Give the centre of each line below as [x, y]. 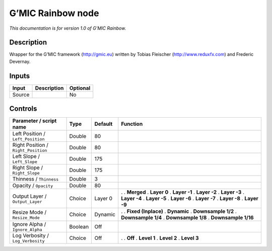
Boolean [79, 226]
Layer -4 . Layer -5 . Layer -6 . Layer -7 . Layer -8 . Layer [190, 199]
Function [132, 124]
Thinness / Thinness [36, 179]
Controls [23, 109]
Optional [80, 88]
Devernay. [20, 61]
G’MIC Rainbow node [54, 13]
